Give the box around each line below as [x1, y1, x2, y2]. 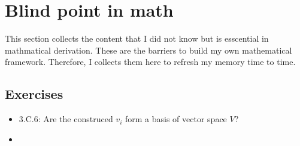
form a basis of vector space [125, 113, 227, 125]
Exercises [5, 85, 63, 103]
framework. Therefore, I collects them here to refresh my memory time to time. [5, 55, 296, 68]
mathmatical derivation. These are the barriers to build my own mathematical [5, 44, 292, 56]
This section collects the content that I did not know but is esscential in [5, 32, 269, 45]
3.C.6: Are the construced [19, 113, 113, 125]
